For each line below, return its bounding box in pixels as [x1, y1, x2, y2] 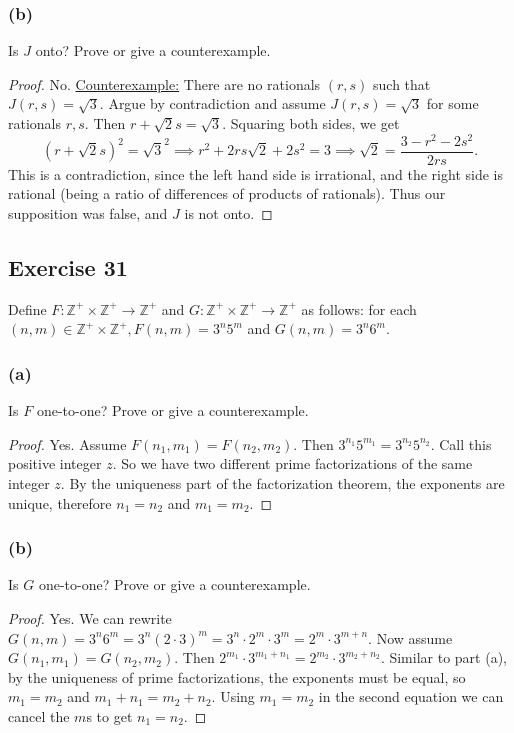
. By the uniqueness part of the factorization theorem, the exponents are [60, 472, 505, 493]
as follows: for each [301, 298, 417, 319]
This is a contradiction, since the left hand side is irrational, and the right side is [8, 163, 503, 184]
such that [373, 73, 431, 94]
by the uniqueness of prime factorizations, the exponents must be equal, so [8, 666, 466, 687]
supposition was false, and [8, 202, 168, 223]
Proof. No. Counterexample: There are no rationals [8, 73, 321, 94]
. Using [211, 686, 255, 707]
